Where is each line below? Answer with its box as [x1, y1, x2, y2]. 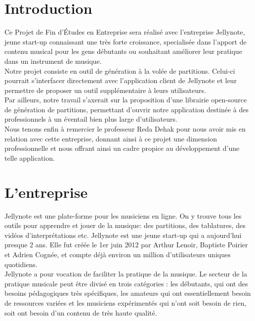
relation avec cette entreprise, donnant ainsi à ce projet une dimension [4, 133, 217, 143]
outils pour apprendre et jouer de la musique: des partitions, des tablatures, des [4, 220, 246, 230]
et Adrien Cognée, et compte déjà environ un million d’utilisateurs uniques [4, 249, 231, 259]
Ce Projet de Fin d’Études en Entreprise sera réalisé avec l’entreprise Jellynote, [4, 27, 245, 37]
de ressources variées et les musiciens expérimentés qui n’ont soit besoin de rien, [4, 297, 247, 308]
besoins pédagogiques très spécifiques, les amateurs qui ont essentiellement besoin [4, 288, 251, 298]
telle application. [4, 152, 55, 163]
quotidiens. [4, 259, 38, 269]
